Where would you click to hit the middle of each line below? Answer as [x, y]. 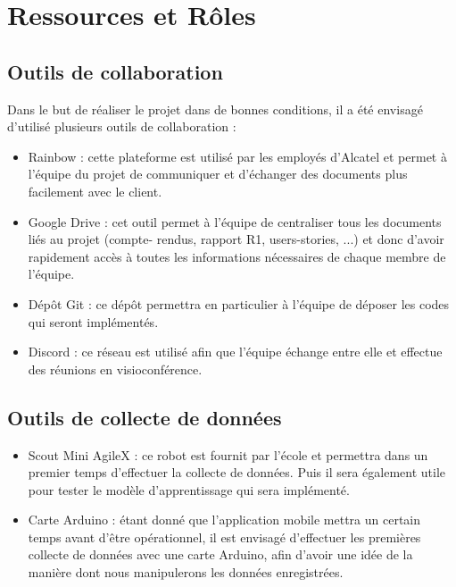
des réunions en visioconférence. [115, 369]
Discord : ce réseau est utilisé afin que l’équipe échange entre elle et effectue [235, 352]
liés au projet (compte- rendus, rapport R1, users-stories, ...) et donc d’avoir [236, 239]
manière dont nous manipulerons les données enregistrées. [186, 572]
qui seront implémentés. [93, 321]
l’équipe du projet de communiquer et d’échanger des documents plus [218, 174]
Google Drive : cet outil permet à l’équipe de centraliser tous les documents [235, 221]
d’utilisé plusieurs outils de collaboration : [122, 126]
